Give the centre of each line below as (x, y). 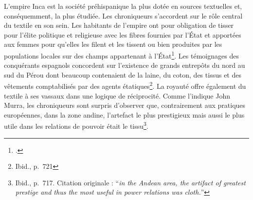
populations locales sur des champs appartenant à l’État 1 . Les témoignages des (121, 55)
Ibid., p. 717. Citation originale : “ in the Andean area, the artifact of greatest (130, 182)
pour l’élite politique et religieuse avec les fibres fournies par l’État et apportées (123, 34)
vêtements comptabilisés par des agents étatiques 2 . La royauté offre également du (125, 85)
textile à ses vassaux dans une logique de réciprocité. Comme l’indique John (117, 95)
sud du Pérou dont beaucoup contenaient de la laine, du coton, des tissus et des (123, 74)
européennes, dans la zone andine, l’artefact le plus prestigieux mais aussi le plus (124, 114)
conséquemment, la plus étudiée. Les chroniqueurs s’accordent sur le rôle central (123, 15)
